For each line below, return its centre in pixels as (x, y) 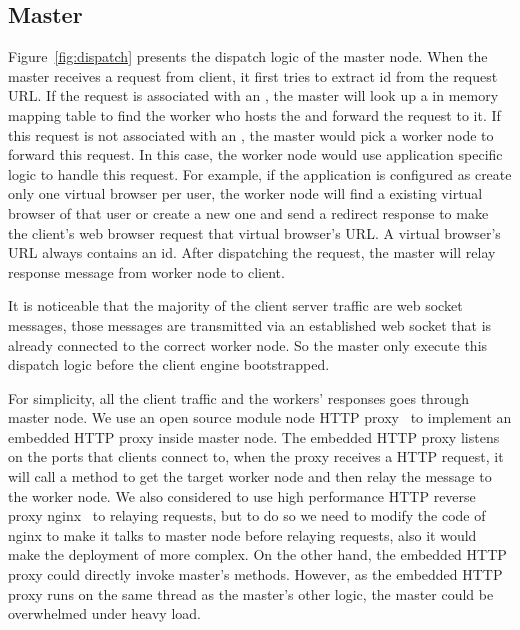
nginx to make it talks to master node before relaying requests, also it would (242, 534)
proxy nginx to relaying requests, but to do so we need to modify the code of (247, 515)
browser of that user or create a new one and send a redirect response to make (248, 212)
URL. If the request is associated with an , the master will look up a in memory (253, 95)
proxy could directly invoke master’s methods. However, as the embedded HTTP (255, 574)
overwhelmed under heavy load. (104, 613)
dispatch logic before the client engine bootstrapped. (169, 364)
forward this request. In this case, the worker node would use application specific (255, 154)
